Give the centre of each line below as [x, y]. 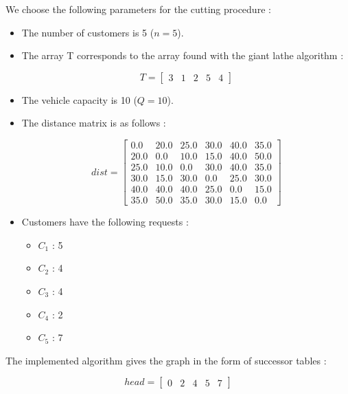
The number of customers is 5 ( [88, 32]
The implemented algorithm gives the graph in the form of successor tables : [166, 360]
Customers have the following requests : [105, 222]
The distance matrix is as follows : [94, 123]
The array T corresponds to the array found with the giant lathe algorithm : [183, 55]
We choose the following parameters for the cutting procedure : [138, 9]
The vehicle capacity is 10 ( [79, 99]
